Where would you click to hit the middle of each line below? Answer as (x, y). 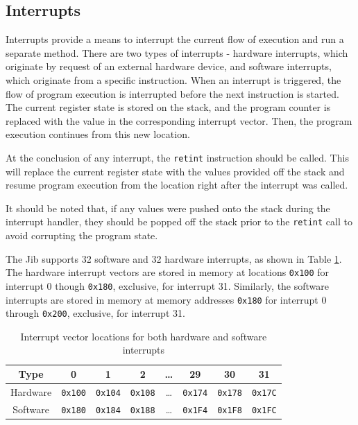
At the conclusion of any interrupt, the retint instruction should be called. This (177, 157)
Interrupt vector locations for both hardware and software (144, 336)
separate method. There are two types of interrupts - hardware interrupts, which (177, 52)
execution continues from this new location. (98, 134)
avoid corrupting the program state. (82, 235)
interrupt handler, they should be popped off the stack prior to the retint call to (179, 222)
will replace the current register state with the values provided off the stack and (175, 171)
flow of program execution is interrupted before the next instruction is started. (172, 93)
